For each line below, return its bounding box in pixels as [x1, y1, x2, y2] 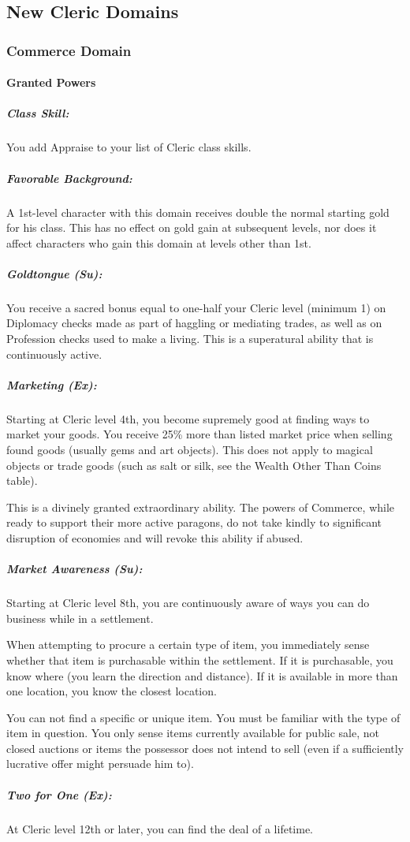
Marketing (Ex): [6, 376, 97, 393]
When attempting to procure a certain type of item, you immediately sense [6, 636, 370, 653]
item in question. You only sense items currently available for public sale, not [6, 725, 380, 741]
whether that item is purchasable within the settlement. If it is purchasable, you [6, 651, 393, 668]
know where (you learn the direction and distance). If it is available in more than [6, 667, 398, 684]
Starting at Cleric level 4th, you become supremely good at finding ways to [6, 410, 370, 427]
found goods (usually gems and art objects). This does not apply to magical [6, 441, 373, 457]
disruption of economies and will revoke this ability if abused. [6, 529, 304, 546]
